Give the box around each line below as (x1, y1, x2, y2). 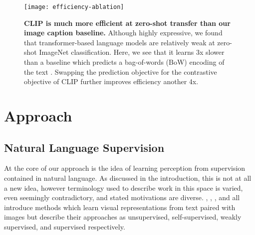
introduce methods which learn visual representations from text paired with (4, 202, 236, 212)
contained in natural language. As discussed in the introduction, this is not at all (4, 172, 252, 183)
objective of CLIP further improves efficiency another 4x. (24, 76, 199, 87)
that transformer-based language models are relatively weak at (24, 37, 215, 47)
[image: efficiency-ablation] (24, 3, 124, 10)
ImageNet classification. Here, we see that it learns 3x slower (39, 47, 225, 57)
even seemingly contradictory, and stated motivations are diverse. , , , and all (4, 192, 240, 203)
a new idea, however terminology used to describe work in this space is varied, (4, 182, 243, 193)
